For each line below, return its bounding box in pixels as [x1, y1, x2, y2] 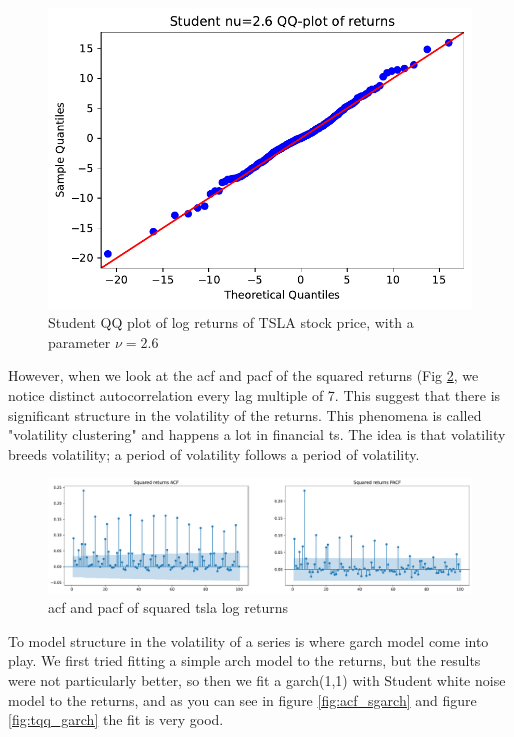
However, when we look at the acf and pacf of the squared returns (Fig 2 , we [8, 365, 479, 386]
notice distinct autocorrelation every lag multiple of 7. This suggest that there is [8, 385, 501, 406]
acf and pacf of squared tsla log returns [48, 597, 288, 618]
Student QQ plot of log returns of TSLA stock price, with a [48, 312, 414, 333]
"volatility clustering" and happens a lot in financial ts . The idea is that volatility [8, 424, 506, 445]
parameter [48, 331, 111, 352]
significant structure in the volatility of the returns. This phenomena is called [8, 404, 482, 425]
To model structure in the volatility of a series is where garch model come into [8, 630, 489, 651]
